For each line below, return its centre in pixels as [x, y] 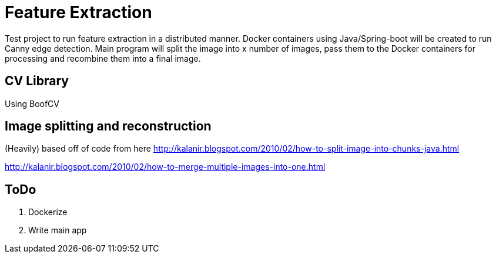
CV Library [37, 81]
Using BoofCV [32, 103]
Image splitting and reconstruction [108, 126]
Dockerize [48, 212]
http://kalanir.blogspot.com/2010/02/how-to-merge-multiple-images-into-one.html [165, 167]
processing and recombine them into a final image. [103, 58]
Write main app [58, 230]
